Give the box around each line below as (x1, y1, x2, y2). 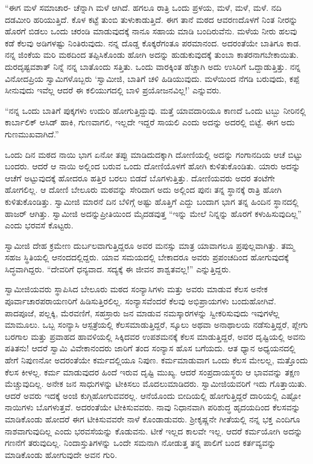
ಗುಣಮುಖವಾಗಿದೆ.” (5, 127, 59, 140)
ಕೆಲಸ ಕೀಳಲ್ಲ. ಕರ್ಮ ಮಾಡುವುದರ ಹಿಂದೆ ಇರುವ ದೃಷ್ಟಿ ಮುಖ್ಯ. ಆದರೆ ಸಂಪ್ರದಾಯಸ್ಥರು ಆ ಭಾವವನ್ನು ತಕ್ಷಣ (5, 365, 300, 378)
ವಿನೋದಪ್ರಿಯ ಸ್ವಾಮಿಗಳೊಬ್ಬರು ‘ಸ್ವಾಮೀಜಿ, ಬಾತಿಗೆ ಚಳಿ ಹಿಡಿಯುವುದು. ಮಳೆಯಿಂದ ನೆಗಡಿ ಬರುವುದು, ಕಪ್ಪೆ (5, 72, 300, 84)
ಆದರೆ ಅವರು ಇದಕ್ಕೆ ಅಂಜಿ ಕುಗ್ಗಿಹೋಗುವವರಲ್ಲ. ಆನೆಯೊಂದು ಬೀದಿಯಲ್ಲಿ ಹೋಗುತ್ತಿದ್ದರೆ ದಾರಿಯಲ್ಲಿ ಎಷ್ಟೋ (5, 389, 302, 401)
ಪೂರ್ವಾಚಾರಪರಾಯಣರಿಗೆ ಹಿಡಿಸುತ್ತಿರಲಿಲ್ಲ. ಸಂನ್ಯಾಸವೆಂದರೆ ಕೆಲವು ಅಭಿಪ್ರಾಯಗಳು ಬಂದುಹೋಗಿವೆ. (5, 295, 276, 307)
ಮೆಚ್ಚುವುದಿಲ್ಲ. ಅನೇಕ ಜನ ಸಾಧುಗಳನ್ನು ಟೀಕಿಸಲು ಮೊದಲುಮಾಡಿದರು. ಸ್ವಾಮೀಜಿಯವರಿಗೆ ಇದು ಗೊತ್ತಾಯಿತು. (5, 377, 307, 390)
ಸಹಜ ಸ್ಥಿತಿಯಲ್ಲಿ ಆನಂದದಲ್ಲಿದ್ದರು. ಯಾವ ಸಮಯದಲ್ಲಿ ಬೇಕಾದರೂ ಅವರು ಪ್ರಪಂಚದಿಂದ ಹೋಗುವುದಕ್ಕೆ (5, 251, 289, 263)
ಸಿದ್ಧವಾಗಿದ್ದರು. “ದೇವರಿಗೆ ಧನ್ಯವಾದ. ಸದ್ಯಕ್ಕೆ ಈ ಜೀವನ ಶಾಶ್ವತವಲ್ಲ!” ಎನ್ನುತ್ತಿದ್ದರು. (5, 262, 231, 275)
